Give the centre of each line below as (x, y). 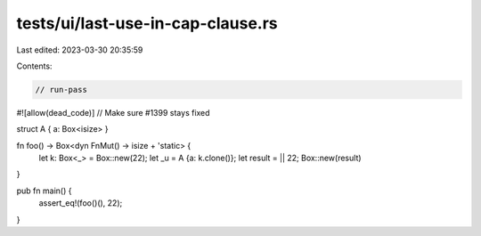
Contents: (34, 66)
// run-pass (61, 90)
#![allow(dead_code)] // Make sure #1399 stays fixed (113, 112)
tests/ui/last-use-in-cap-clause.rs (147, 23)
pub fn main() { (44, 191)
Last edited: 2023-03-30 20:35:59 (80, 50)
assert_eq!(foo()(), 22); (81, 203)
